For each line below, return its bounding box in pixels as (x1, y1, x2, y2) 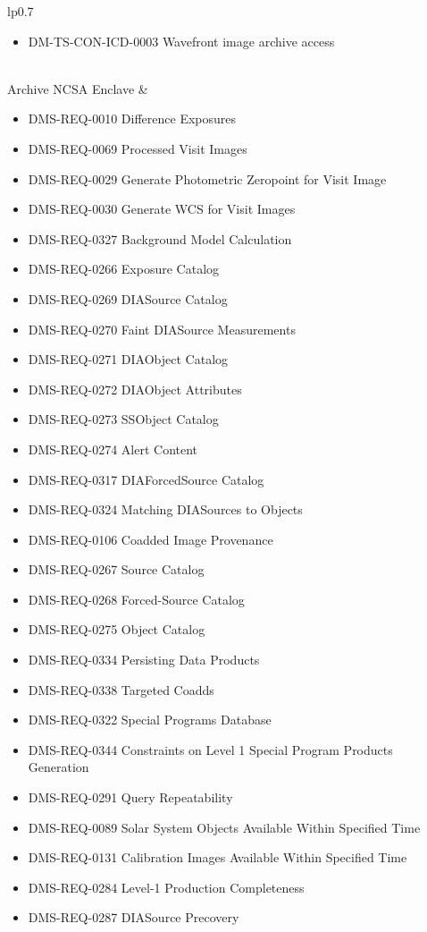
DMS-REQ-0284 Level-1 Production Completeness (28, 877, 305, 896)
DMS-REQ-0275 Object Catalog (28, 620, 205, 639)
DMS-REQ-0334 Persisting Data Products (28, 650, 260, 669)
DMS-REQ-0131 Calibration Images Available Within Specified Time (28, 848, 407, 867)
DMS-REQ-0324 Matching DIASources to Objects (28, 500, 303, 519)
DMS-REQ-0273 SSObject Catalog (28, 410, 219, 428)
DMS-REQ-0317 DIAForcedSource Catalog (28, 470, 264, 488)
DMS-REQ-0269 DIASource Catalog (28, 289, 228, 308)
